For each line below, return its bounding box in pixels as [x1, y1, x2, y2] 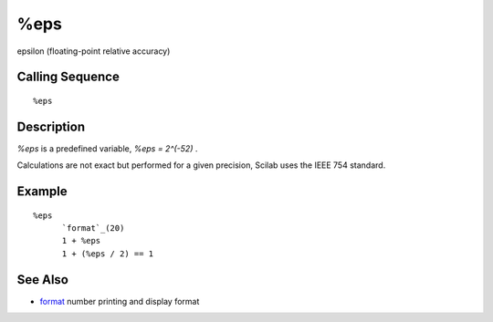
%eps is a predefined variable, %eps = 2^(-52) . [16, 142, 198, 154]
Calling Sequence [16, 69, 121, 85]
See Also [16, 272, 68, 287]
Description [16, 119, 86, 134]
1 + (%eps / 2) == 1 [61, 248, 154, 259]
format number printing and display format [39, 296, 200, 306]
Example [16, 183, 68, 200]
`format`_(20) [61, 223, 125, 234]
